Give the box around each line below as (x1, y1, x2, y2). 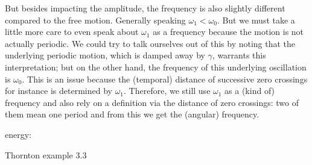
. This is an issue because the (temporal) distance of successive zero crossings (22, 72, 308, 85)
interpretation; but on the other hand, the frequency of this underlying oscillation (5, 60, 307, 73)
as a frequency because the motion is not (153, 25, 304, 38)
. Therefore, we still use (124, 84, 211, 97)
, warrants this (212, 49, 266, 61)
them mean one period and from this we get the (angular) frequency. (5, 108, 259, 120)
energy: (5, 128, 31, 140)
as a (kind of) (224, 84, 275, 97)
